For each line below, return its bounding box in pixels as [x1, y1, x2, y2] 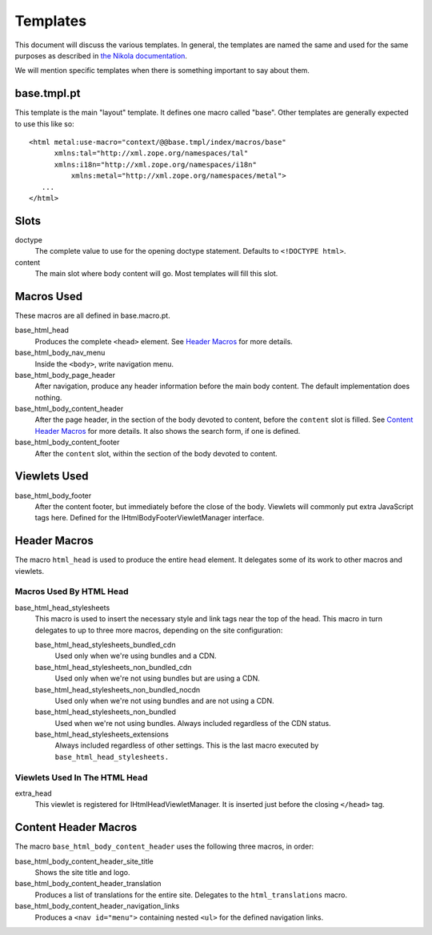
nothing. [34, 392, 62, 402]
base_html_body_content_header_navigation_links [14, 901, 180, 911]
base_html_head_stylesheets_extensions [34, 729, 170, 740]
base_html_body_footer [14, 491, 92, 500]
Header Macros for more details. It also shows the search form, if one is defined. [34, 426, 301, 435]
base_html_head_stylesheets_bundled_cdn [34, 640, 176, 649]
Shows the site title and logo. [34, 868, 130, 877]
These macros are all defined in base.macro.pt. [14, 311, 171, 320]
